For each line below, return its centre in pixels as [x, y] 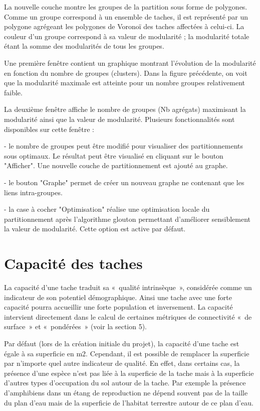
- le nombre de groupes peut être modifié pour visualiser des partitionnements [124, 146]
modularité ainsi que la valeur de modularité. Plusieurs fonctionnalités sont [119, 119]
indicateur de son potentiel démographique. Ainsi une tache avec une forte [118, 297]
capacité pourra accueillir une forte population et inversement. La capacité [118, 307]
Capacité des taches [73, 263]
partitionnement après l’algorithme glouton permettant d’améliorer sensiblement [127, 219]
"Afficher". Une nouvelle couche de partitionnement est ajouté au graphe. [116, 165]
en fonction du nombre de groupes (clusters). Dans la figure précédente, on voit [126, 73]
